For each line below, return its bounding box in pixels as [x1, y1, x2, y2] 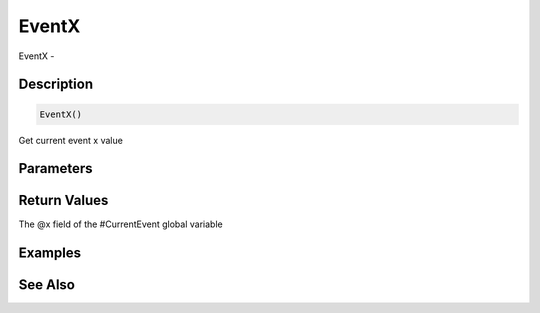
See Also [18, 276, 75, 294]
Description [18, 76, 94, 93]
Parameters [18, 160, 93, 177]
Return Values [18, 192, 109, 209]
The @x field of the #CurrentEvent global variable [18, 218, 224, 230]
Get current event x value [18, 134, 124, 146]
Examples [18, 245, 82, 262]
